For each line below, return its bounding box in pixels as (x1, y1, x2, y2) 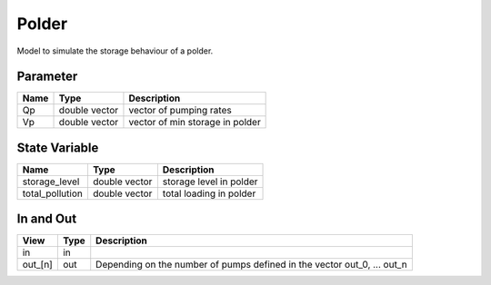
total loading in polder (162, 187, 256, 200)
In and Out (16, 211, 77, 227)
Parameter (16, 69, 78, 84)
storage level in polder (162, 175, 258, 188)
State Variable (16, 140, 99, 155)
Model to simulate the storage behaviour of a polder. (16, 45, 214, 56)
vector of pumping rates (128, 104, 232, 117)
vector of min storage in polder (128, 116, 261, 129)
